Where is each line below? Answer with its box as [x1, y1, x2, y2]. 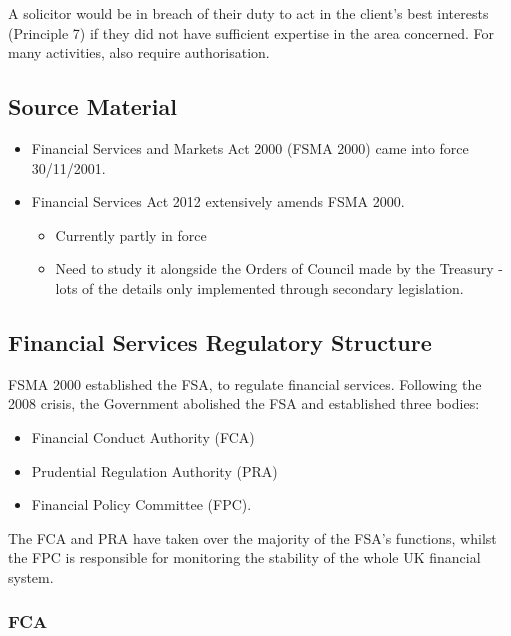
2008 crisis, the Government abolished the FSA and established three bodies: [8, 393, 480, 414]
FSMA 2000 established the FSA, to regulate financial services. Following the [8, 373, 482, 394]
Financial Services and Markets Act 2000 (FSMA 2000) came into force [31, 137, 469, 158]
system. [8, 566, 54, 587]
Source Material [8, 91, 177, 122]
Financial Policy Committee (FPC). [31, 494, 252, 515]
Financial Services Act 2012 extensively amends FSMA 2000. [31, 191, 405, 212]
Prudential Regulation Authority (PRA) [31, 460, 278, 481]
